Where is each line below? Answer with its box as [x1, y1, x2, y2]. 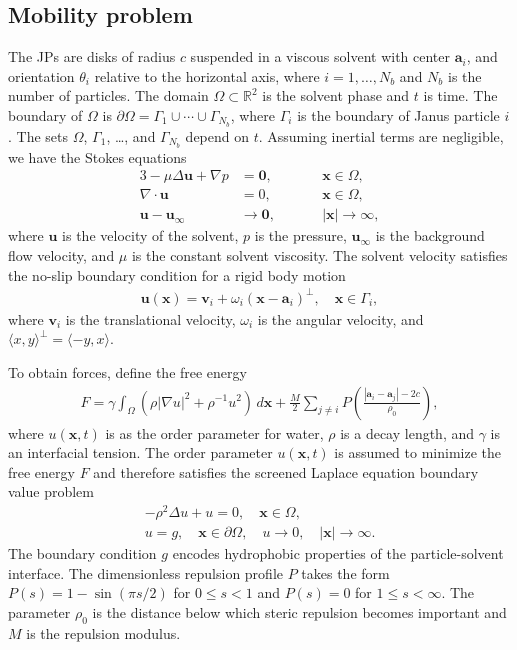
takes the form [301, 562, 390, 583]
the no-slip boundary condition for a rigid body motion [8, 264, 346, 285]
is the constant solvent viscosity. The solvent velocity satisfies [131, 244, 508, 265]
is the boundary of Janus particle [297, 104, 500, 125]
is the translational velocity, [65, 308, 236, 329]
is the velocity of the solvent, [62, 225, 239, 246]
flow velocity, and [8, 244, 115, 265]
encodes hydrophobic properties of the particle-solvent [172, 543, 504, 564]
